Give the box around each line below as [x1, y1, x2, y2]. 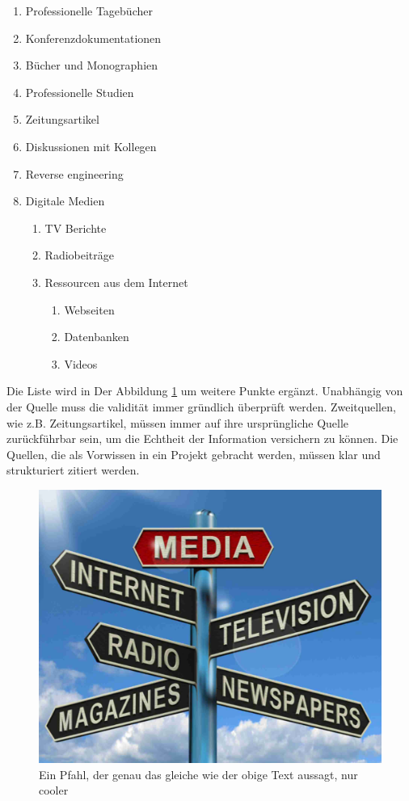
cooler [39, 782, 69, 799]
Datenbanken [64, 328, 129, 345]
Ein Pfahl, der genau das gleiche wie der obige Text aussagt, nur [39, 765, 358, 782]
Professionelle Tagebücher [25, 2, 153, 19]
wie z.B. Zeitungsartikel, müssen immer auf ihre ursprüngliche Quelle [6, 414, 349, 431]
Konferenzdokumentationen [25, 29, 162, 46]
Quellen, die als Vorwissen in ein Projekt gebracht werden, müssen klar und [6, 445, 381, 462]
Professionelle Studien [25, 83, 134, 100]
